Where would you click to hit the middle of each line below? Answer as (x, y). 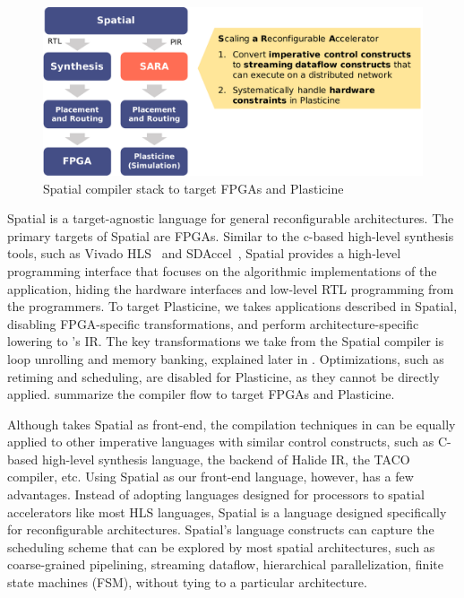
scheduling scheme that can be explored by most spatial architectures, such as (221, 546)
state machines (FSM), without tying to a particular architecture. (187, 582)
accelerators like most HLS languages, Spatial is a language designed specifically (227, 511)
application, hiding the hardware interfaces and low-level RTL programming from (231, 288)
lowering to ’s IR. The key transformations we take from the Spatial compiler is (226, 341)
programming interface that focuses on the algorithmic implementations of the (222, 270)
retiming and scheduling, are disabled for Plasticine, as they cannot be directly (223, 376)
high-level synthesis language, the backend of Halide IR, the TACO (226, 459)
